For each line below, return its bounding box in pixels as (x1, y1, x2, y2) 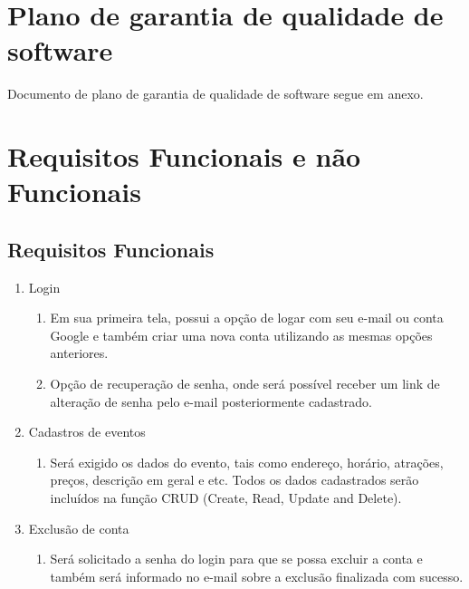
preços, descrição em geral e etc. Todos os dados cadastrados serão (50, 470, 419, 489)
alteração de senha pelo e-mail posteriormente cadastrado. (50, 391, 373, 410)
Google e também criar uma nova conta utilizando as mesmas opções (50, 325, 433, 344)
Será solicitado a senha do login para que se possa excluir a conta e (50, 549, 423, 568)
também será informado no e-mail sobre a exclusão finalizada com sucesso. (50, 566, 464, 585)
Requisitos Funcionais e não (7, 138, 361, 175)
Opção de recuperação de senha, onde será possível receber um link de (50, 374, 440, 393)
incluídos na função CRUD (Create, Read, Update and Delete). (50, 488, 402, 507)
